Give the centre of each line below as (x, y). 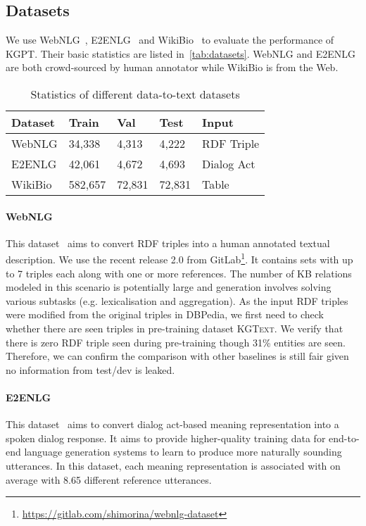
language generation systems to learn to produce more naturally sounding (183, 452)
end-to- (344, 438)
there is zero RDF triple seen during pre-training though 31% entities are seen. (176, 342)
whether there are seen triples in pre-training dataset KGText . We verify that (175, 328)
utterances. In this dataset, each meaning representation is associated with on (173, 465)
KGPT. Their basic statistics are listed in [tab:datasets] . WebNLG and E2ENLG (181, 53)
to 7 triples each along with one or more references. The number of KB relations (179, 273)
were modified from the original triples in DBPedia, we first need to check (165, 314)
